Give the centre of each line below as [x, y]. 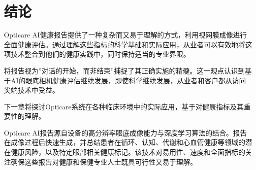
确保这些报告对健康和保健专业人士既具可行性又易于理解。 [104, 161]
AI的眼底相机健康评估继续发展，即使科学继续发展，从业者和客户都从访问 [128, 80]
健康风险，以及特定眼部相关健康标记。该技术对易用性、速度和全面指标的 [128, 152]
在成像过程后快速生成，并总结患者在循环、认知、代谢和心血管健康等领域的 [125, 142]
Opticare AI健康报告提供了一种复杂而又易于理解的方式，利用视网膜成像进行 [126, 35]
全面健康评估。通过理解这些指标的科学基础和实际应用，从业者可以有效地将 [125, 44]
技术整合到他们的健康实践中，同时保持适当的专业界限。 [100, 54]
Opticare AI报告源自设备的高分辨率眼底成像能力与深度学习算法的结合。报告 [126, 132]
